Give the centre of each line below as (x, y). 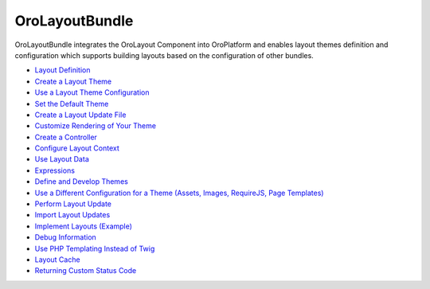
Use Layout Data (62, 159)
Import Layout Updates (72, 215)
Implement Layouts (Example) (84, 226)
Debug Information (66, 237)
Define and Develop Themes (82, 182)
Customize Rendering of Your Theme (96, 126)
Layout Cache (57, 260)
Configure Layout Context (77, 148)
